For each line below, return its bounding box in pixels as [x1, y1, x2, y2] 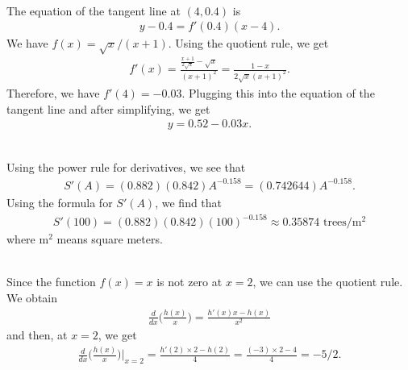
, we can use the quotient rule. [252, 273, 403, 290]
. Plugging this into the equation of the [181, 85, 375, 102]
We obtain [6, 289, 58, 306]
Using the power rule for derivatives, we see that [6, 158, 246, 175]
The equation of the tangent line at [6, 2, 181, 19]
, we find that [155, 193, 223, 210]
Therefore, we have [6, 85, 100, 102]
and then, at [6, 326, 68, 343]
